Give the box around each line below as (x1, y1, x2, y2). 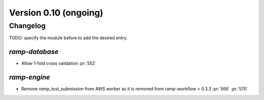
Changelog (9, 21, 46, 30)
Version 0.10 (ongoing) (9, 7, 104, 18)
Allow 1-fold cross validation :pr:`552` (21, 61, 96, 67)
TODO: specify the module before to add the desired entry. (9, 35, 128, 41)
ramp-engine (9, 73, 50, 82)
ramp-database (9, 48, 59, 56)
